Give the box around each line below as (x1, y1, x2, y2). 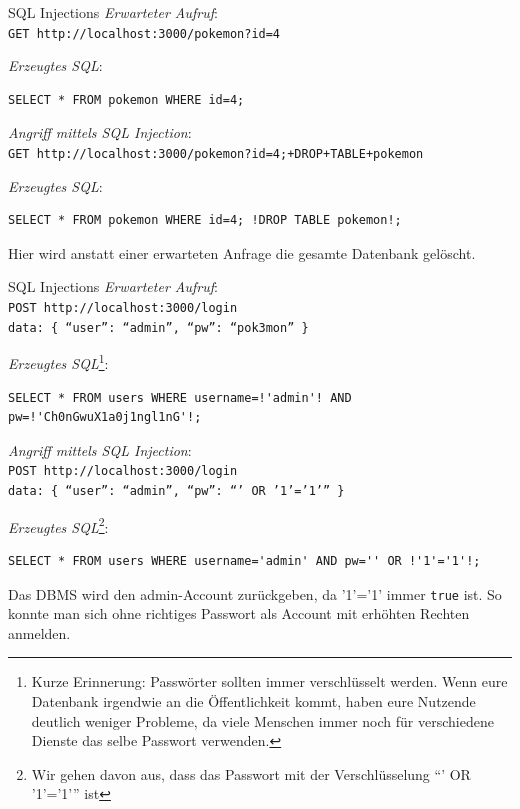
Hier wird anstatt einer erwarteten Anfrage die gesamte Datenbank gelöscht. (8, 242, 476, 263)
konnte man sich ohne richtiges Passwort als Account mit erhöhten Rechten (8, 603, 470, 624)
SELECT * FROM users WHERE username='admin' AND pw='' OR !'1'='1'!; (8, 553, 481, 568)
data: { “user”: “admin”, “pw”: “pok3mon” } (8, 320, 309, 335)
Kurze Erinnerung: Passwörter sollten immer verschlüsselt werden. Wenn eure (31, 671, 508, 692)
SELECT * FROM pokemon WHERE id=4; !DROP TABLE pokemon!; (8, 213, 402, 228)
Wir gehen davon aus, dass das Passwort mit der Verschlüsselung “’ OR (31, 763, 471, 784)
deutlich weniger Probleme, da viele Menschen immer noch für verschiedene (31, 710, 494, 731)
